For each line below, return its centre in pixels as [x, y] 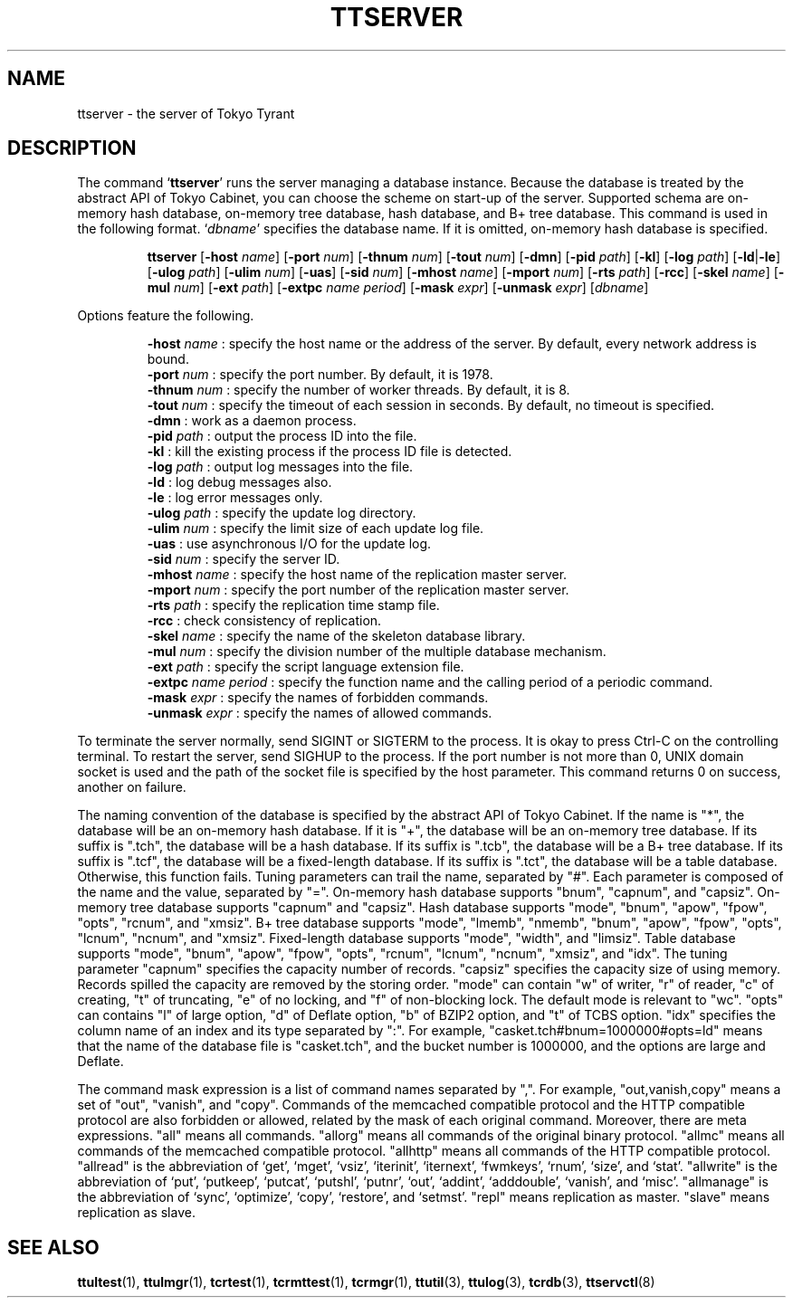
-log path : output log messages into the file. [280, 467]
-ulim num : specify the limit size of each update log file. [315, 529]
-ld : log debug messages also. [239, 482]
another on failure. [132, 787]
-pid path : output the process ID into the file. [282, 436]
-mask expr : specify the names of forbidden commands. [318, 698]
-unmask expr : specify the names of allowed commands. [320, 713]
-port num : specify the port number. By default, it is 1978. [320, 375]
